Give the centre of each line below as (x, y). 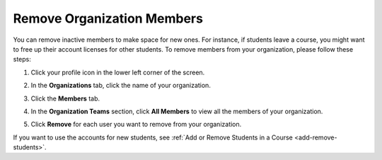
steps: (22, 59)
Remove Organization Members (108, 18)
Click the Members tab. (65, 98)
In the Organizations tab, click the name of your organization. (121, 86)
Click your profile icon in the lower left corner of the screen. (118, 72)
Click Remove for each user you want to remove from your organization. (136, 125)
